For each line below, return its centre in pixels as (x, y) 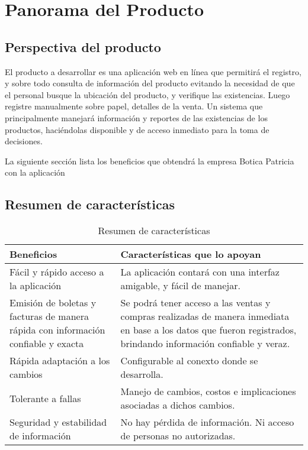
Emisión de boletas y (53, 303)
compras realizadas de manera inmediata (205, 316)
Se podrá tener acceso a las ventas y (195, 303)
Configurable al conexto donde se (189, 361)
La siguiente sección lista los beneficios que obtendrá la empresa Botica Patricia (150, 161)
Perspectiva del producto (83, 46)
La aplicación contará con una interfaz (200, 272)
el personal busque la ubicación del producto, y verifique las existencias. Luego (147, 94)
